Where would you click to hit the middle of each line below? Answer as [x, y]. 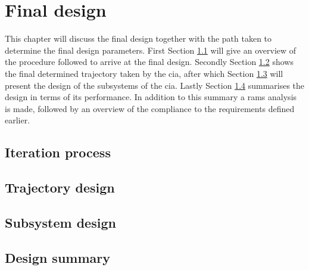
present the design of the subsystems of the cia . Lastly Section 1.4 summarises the [155, 85]
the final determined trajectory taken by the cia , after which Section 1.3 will [144, 73]
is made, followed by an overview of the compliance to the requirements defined [150, 108]
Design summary [57, 257]
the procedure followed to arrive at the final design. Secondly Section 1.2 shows [149, 62]
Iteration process [58, 152]
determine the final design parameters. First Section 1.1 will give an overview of [151, 50]
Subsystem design [60, 222]
